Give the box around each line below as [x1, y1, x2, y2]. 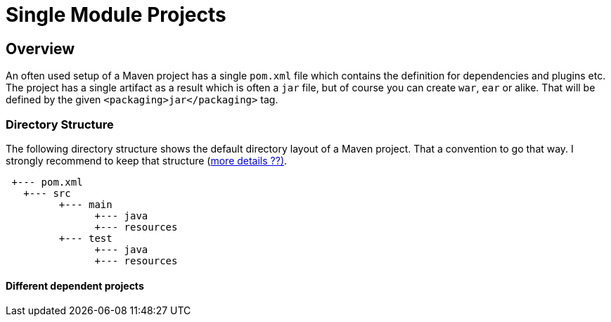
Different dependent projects [6, 279, 144, 292]
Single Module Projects [6, 3, 226, 27]
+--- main [58, 198, 112, 210]
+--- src [23, 187, 71, 199]
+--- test [58, 232, 112, 244]
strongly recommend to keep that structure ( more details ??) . [6, 154, 288, 167]
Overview [6, 39, 75, 58]
